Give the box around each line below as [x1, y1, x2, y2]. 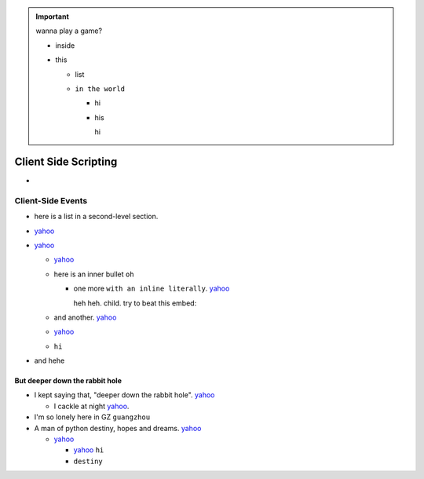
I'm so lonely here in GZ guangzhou [34, 412, 151, 422]
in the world [75, 84, 126, 93]
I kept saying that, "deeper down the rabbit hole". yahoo [34, 390, 215, 400]
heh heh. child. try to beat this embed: [73, 298, 197, 308]
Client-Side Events [14, 195, 88, 206]
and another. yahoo [53, 313, 117, 322]
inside [55, 40, 75, 50]
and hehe [34, 356, 65, 365]
